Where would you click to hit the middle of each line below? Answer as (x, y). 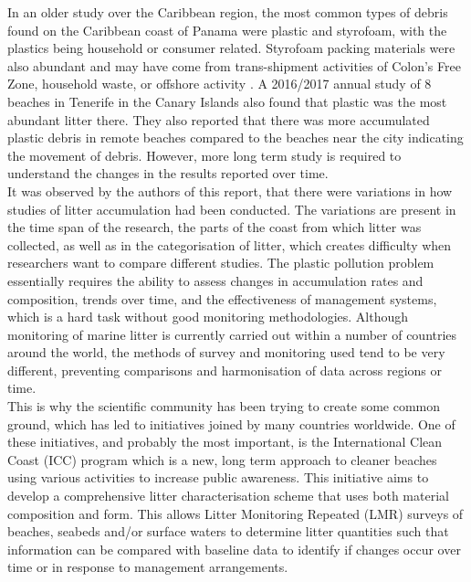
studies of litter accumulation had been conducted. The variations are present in (232, 209)
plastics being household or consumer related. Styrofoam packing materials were (231, 48)
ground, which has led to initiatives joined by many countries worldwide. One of (231, 423)
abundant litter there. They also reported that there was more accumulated (219, 119)
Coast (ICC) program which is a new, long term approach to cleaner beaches (222, 459)
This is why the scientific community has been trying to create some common (224, 406)
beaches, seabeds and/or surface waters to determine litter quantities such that (228, 531)
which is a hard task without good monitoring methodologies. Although (208, 317)
